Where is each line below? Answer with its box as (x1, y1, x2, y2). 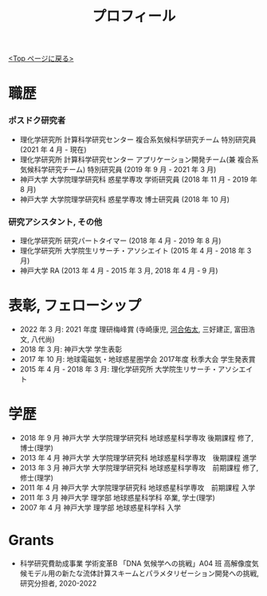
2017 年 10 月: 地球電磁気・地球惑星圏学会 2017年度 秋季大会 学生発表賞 (19, 354, 256, 363)
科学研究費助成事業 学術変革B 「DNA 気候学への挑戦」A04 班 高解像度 (19, 559, 253, 568)
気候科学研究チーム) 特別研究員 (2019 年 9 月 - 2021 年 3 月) (19, 164, 217, 174)
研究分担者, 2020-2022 (19, 578, 97, 588)
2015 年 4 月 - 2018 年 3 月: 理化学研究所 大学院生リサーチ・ (19, 364, 218, 374)
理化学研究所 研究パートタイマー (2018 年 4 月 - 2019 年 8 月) (19, 236, 222, 245)
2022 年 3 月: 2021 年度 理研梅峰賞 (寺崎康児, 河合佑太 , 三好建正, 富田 (19, 324, 249, 334)
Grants (8, 531, 54, 550)
